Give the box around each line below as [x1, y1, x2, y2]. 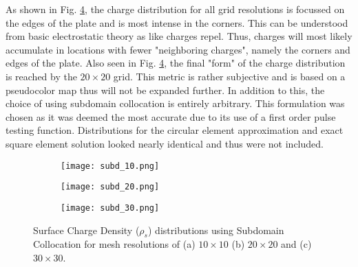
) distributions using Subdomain [148, 222, 284, 237]
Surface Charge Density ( [33, 222, 140, 237]
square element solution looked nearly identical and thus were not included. [6, 136, 324, 150]
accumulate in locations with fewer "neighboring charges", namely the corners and [6, 42, 350, 56]
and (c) [281, 237, 312, 251]
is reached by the [6, 69, 77, 83]
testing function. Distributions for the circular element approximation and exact [6, 123, 344, 137]
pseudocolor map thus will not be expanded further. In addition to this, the [6, 82, 325, 97]
